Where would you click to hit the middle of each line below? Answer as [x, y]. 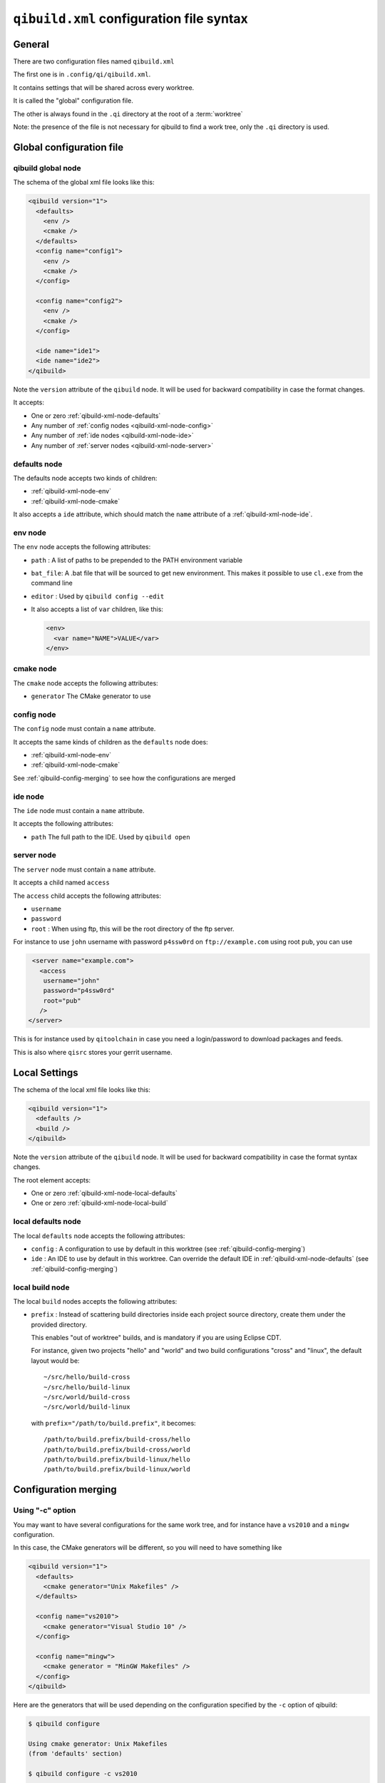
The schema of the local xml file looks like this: [82, 1089]
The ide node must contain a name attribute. [79, 810]
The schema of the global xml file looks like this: [84, 183]
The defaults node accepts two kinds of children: [85, 478]
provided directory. [59, 1324]
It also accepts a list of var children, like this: [97, 609]
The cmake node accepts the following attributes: [86, 683]
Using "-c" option [45, 1511]
